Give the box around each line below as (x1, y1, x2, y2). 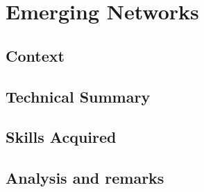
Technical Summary (6, 85, 151, 107)
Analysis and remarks (6, 167, 164, 189)
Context (6, 44, 65, 66)
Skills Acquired (6, 126, 117, 148)
